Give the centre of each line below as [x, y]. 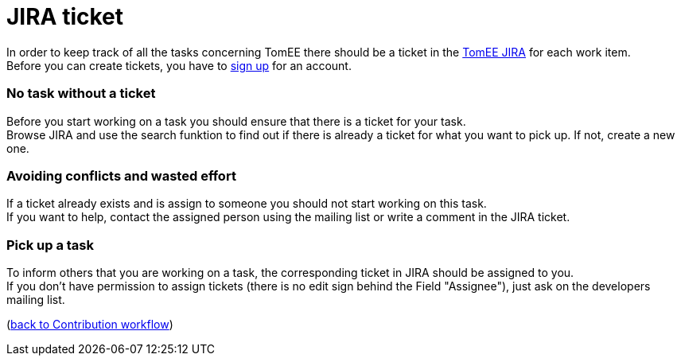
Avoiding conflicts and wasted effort [121, 175]
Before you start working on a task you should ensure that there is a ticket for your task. [236, 121]
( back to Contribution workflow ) [90, 324]
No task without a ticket [81, 93]
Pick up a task [50, 245]
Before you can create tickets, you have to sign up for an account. [179, 65]
